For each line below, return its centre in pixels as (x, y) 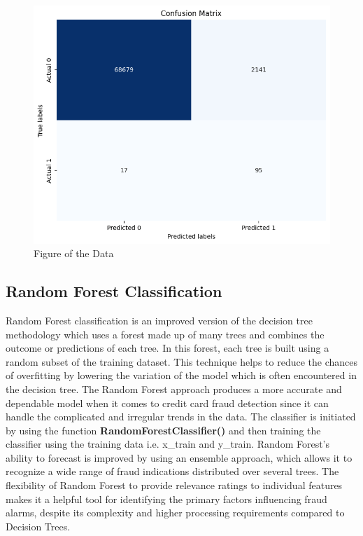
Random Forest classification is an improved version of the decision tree (159, 320)
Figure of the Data (74, 253)
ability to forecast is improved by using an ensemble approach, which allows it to (179, 457)
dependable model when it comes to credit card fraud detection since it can (167, 403)
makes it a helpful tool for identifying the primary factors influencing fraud (166, 499)
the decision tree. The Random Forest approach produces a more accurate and (174, 389)
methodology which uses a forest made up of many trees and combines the (165, 334)
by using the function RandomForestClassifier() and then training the (163, 430)
